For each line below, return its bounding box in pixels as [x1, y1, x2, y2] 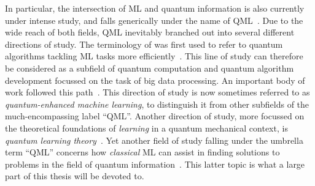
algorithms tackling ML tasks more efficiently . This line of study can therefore [5, 50, 303, 62]
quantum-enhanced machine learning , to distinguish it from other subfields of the [5, 97, 309, 110]
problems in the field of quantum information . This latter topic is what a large [5, 157, 305, 170]
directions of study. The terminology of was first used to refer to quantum [5, 37, 283, 50]
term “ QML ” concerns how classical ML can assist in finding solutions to [5, 146, 280, 158]
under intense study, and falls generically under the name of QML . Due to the [5, 13, 303, 26]
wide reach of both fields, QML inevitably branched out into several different [5, 26, 295, 39]
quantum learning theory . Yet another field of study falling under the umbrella [5, 133, 303, 146]
